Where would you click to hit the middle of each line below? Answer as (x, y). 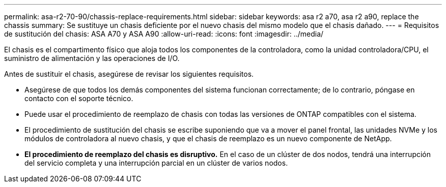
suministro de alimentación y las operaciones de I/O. (92, 58)
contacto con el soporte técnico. (79, 98)
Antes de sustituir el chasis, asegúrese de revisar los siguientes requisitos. (129, 74)
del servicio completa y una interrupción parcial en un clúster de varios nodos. (156, 163)
